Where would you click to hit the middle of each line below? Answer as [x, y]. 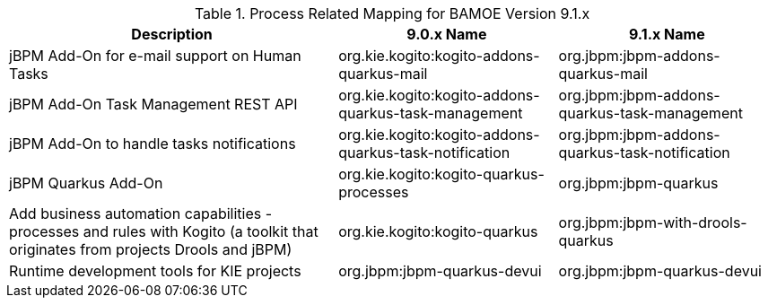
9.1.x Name [667, 34]
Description [172, 34]
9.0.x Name [447, 34]
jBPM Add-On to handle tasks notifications [153, 144]
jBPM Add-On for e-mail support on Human [155, 56]
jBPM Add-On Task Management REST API [153, 104]
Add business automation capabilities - [141, 213]
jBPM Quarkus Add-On [86, 183]
